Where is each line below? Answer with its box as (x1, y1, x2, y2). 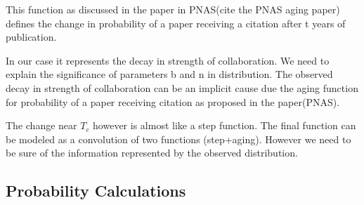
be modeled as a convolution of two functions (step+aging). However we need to (6, 131, 351, 146)
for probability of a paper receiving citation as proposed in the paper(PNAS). (6, 94, 340, 109)
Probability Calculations (6, 180, 186, 201)
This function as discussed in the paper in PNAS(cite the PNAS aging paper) (6, 2, 340, 16)
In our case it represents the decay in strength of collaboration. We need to (6, 53, 330, 67)
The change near (6, 118, 77, 133)
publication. (6, 29, 57, 44)
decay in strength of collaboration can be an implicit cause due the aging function (6, 80, 358, 95)
